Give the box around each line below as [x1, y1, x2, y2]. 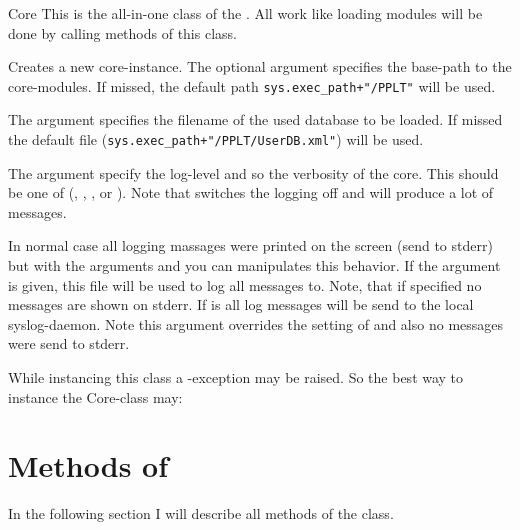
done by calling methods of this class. [8, 22, 237, 43]
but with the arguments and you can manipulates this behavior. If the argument [8, 255, 501, 276]
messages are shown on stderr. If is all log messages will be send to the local [8, 294, 474, 315]
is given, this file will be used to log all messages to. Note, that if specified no [8, 274, 482, 295]
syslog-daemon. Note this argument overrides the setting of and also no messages [8, 313, 504, 334]
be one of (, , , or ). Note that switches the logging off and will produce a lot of [8, 182, 494, 203]
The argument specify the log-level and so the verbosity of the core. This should [8, 162, 499, 183]
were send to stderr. [8, 333, 130, 354]
